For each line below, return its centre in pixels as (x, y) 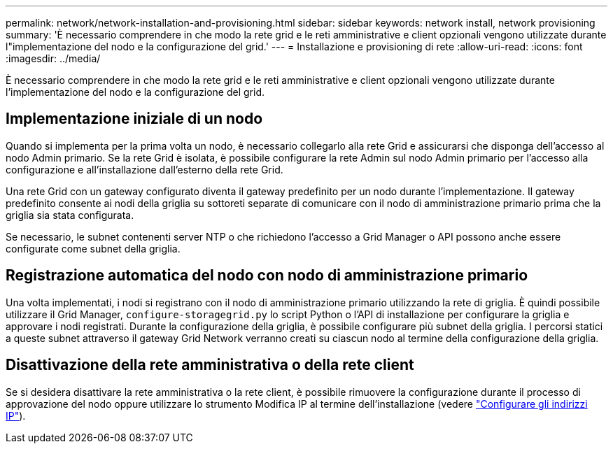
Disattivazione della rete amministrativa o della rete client (210, 365)
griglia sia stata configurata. (70, 215)
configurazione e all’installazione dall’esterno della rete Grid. (145, 169)
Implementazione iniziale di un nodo (134, 119)
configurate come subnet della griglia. (93, 248)
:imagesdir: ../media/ (53, 58)
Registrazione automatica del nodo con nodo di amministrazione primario (267, 276)
